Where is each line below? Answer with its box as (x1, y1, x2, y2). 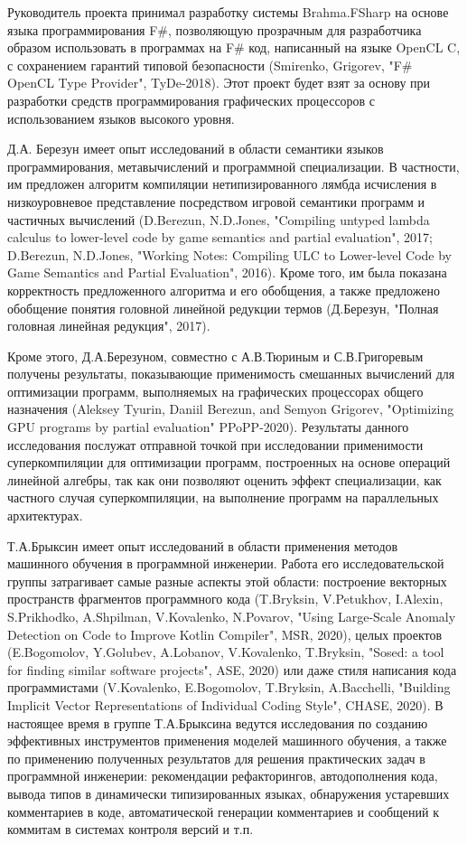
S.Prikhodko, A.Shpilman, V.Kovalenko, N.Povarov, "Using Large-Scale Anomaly (7, 607, 456, 625)
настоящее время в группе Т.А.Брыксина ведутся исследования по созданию (7, 713, 428, 732)
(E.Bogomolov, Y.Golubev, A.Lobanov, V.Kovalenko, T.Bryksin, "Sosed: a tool (7, 642, 444, 661)
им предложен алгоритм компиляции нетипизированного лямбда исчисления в (7, 174, 437, 193)
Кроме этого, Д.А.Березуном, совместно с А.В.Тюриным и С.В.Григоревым (7, 346, 424, 365)
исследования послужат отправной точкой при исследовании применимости (7, 435, 424, 454)
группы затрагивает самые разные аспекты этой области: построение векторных (7, 571, 447, 590)
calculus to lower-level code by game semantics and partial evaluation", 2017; (7, 228, 434, 247)
